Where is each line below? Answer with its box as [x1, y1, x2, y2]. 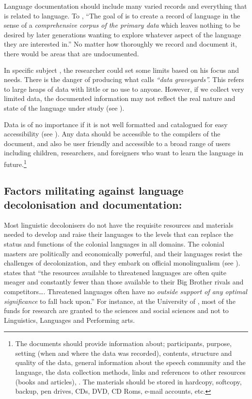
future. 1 [4, 157, 27, 169]
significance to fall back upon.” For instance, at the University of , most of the [4, 296, 236, 306]
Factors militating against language [4, 183, 184, 198]
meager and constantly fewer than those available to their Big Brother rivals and [4, 277, 244, 287]
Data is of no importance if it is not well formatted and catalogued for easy [4, 119, 228, 129]
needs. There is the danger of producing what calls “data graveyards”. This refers [4, 74, 244, 84]
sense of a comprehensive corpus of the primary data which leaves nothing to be [4, 20, 240, 30]
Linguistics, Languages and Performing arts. [4, 315, 135, 325]
